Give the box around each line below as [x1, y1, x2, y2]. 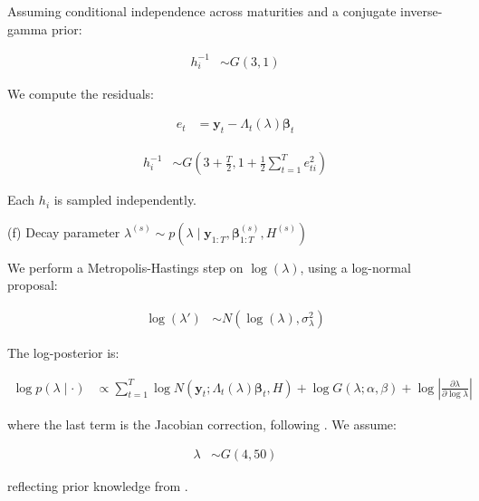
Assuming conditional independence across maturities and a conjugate [7, 2, 397, 20]
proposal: [7, 275, 58, 294]
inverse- [400, 2, 443, 20]
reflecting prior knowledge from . [7, 477, 188, 496]
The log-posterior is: [7, 342, 120, 361]
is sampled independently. [53, 190, 197, 209]
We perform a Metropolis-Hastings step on [7, 257, 244, 276]
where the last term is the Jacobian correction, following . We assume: [7, 414, 397, 433]
